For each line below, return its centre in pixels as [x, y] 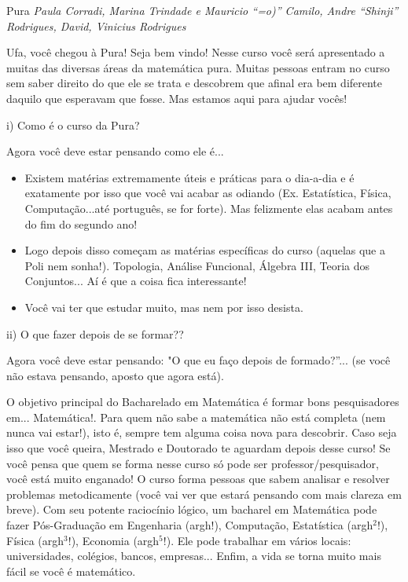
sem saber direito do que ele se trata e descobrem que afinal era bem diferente [195, 83]
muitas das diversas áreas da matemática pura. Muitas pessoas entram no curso [198, 67]
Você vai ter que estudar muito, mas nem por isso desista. [164, 307]
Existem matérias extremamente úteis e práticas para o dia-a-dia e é [189, 177]
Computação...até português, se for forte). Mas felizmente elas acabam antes [209, 208]
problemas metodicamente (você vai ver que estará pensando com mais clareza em [204, 494]
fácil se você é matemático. [71, 571]
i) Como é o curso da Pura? [73, 124]
